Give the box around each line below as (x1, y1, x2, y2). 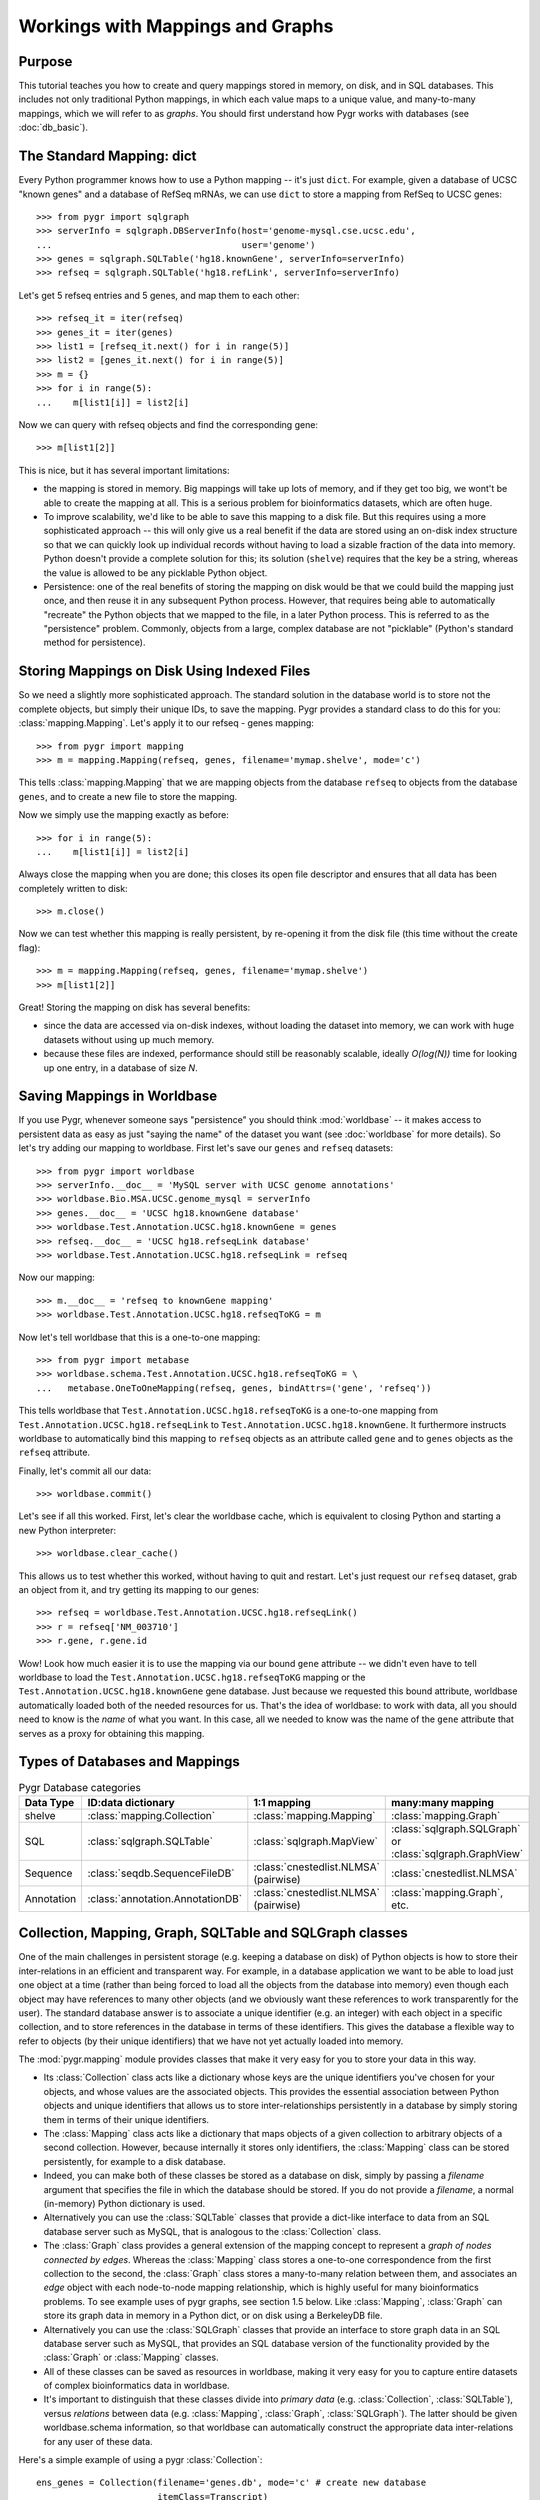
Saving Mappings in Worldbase (18, 1088, 218, 1105)
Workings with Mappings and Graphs (18, 15, 334, 37)
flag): (18, 941, 41, 954)
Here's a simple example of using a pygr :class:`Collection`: (18, 2454, 263, 2466)
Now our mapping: (18, 1271, 95, 1284)
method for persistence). (43, 636, 146, 649)
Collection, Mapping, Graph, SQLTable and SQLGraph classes (18, 1925, 409, 1942)
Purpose (18, 53, 73, 70)
